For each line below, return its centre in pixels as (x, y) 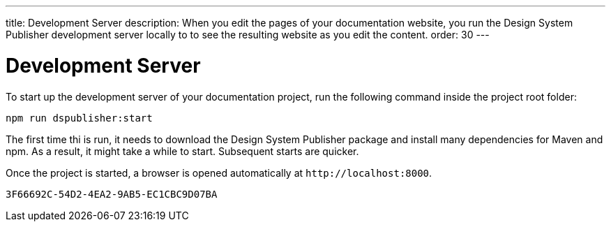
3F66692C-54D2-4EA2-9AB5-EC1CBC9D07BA (112, 194)
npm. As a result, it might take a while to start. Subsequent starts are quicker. (182, 151)
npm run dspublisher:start (79, 118)
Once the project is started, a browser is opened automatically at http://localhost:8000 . (219, 173)
